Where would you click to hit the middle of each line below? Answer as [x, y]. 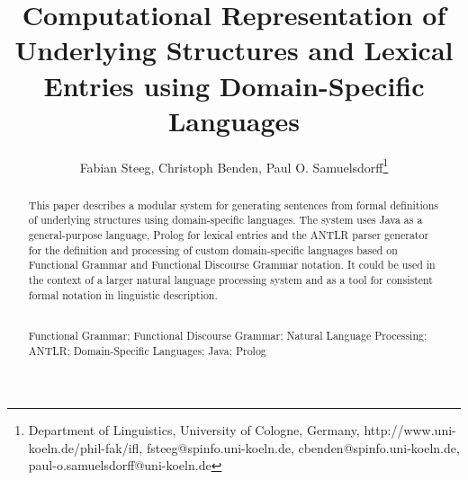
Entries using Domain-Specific [234, 85]
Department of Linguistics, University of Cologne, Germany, [194, 430]
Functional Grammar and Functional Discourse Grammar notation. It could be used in [232, 265]
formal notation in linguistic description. [123, 294]
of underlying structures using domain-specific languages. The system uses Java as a [225, 220]
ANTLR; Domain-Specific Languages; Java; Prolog [147, 350]
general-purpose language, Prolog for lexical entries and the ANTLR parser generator [229, 235]
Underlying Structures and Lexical [234, 50]
